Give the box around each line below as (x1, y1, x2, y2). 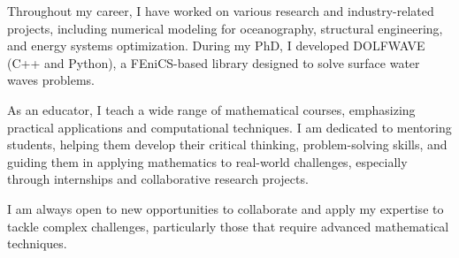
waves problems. (7, 71, 95, 89)
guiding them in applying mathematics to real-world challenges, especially (7, 152, 408, 171)
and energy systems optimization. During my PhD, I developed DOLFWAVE (7, 36, 425, 55)
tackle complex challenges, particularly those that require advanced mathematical (7, 216, 449, 235)
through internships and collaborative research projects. (7, 170, 309, 188)
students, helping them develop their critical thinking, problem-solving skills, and (7, 135, 448, 154)
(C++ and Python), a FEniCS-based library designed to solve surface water (7, 53, 420, 72)
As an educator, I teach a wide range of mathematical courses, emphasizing (7, 100, 416, 118)
